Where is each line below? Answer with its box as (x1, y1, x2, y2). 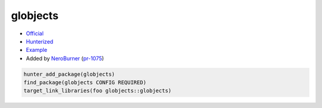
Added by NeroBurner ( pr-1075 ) (26, 54, 104, 62)
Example (26, 47, 48, 54)
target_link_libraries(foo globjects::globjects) (23, 87, 172, 94)
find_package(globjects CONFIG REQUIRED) (23, 79, 147, 86)
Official (26, 30, 44, 37)
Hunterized (26, 38, 54, 45)
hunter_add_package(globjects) (23, 70, 116, 78)
